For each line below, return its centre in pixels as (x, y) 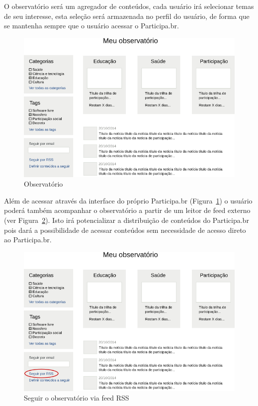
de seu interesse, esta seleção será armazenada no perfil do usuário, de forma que (127, 16)
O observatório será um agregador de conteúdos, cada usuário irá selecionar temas (129, 6)
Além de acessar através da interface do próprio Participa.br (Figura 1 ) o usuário (128, 200)
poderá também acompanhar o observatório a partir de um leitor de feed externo (127, 210)
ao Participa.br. (28, 240)
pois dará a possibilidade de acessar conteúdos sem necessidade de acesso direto (125, 230)
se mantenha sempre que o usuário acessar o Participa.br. (91, 26)
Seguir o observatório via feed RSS (77, 398)
